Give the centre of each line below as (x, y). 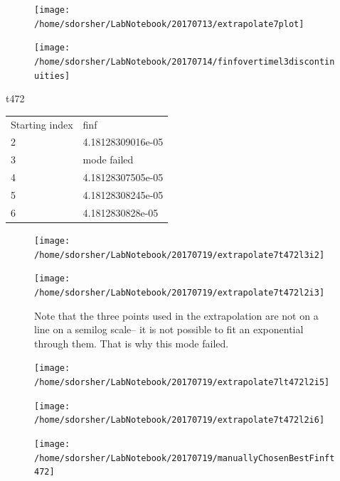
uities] (52, 76)
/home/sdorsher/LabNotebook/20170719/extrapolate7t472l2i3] (180, 292)
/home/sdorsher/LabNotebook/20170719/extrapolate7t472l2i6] (180, 420)
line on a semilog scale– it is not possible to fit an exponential (169, 329)
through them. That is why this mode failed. (132, 343)
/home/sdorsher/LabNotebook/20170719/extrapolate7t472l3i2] (180, 255)
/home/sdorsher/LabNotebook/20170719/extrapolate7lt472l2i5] (182, 382)
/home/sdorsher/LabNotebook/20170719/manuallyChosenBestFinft (185, 458)
